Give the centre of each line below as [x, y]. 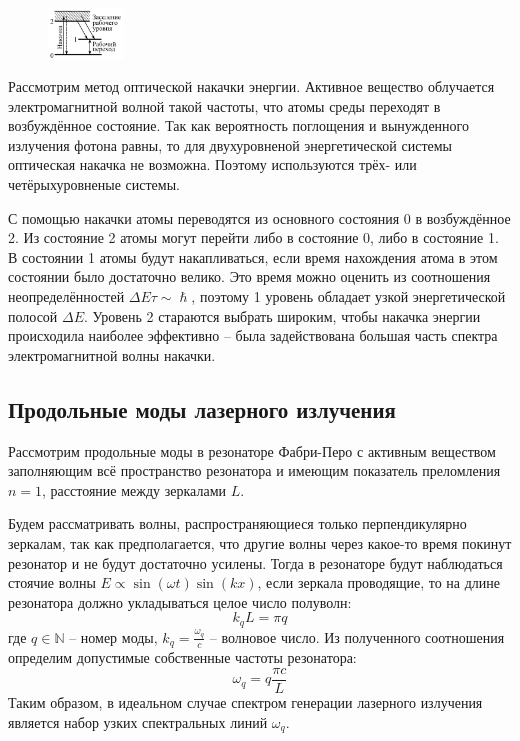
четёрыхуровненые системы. [94, 184]
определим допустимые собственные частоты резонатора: [182, 657]
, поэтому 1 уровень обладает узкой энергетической [348, 296]
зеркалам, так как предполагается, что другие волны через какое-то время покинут [260, 543]
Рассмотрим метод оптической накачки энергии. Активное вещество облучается [251, 86]
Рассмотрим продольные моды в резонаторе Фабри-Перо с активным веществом [252, 450]
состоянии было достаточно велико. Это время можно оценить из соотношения [249, 276]
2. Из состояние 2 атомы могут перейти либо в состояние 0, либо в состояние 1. [253, 237]
